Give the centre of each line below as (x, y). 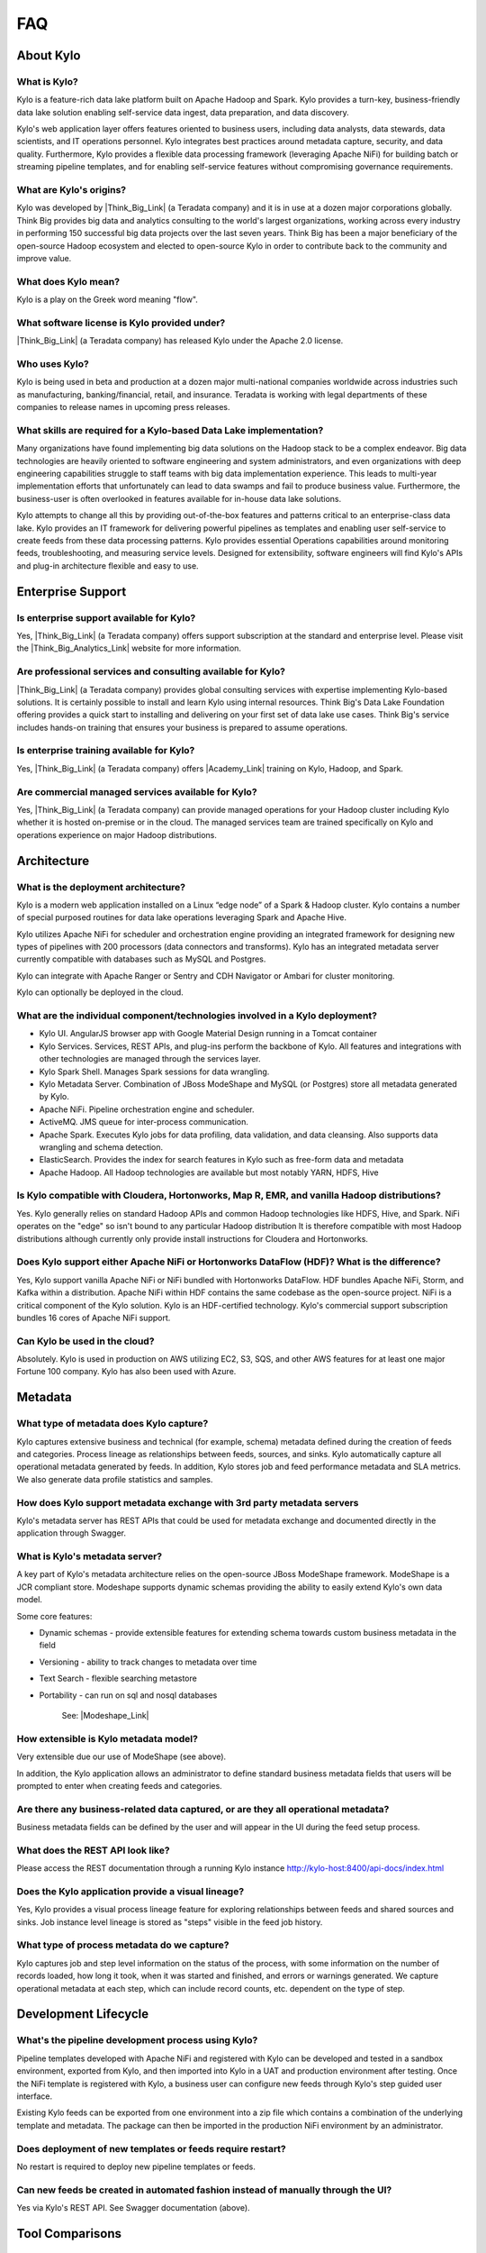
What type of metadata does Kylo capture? (112, 1424)
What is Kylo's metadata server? (89, 1556)
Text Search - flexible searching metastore (118, 1678)
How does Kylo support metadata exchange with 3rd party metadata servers (188, 1502)
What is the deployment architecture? (101, 887)
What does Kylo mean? (68, 281)
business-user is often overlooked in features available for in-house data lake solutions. (179, 498)
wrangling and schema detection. (101, 1147)
